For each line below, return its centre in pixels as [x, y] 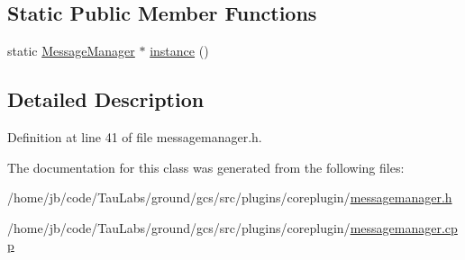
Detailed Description [106, 99]
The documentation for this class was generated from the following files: [206, 167]
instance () [179, 51]
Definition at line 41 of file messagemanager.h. [135, 137]
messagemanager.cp [404, 227]
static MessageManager [71, 51]
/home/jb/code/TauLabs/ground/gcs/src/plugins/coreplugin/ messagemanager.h [230, 197]
